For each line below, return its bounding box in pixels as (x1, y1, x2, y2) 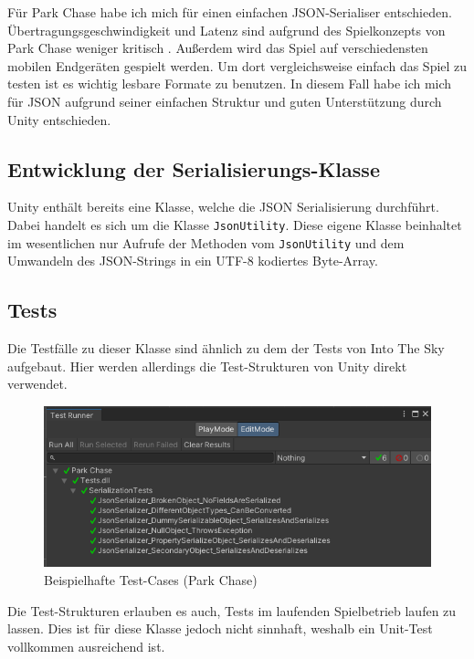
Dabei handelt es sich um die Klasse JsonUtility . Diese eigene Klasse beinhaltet (7, 214, 462, 234)
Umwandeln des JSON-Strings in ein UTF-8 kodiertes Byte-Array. (7, 251, 378, 270)
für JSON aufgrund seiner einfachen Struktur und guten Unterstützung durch (7, 91, 442, 110)
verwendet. (7, 374, 68, 393)
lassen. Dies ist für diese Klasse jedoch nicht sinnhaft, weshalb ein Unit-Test (7, 619, 433, 638)
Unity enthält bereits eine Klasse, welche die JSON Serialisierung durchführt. (7, 197, 439, 216)
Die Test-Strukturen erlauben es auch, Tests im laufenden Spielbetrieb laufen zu (7, 601, 457, 620)
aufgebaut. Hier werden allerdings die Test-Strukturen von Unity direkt (7, 356, 407, 375)
